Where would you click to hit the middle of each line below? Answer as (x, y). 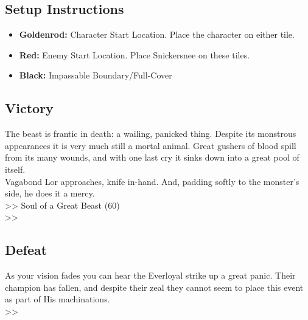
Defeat (26, 250)
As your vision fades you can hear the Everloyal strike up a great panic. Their (150, 275)
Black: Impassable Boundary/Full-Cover (96, 75)
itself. (15, 169)
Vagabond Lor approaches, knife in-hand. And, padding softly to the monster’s (152, 181)
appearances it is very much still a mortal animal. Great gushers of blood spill (151, 145)
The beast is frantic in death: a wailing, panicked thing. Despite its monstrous (151, 134)
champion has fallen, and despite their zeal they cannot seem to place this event (154, 287)
